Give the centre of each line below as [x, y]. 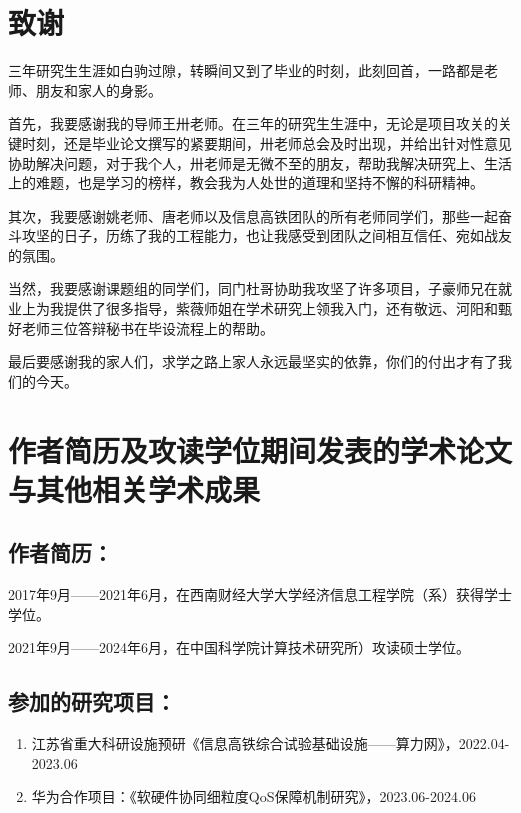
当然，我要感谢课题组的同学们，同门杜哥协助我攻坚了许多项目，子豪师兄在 [253, 288]
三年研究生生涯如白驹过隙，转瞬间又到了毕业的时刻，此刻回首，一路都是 [246, 70]
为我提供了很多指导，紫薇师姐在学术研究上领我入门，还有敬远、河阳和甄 [273, 308]
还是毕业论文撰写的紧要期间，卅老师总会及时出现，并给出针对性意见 [287, 142]
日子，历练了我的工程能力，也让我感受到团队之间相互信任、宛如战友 [287, 235]
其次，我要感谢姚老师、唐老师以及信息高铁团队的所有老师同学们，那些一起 [253, 215]
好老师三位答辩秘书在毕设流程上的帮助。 [141, 327]
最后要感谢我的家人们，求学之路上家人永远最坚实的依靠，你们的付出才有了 [253, 361]
